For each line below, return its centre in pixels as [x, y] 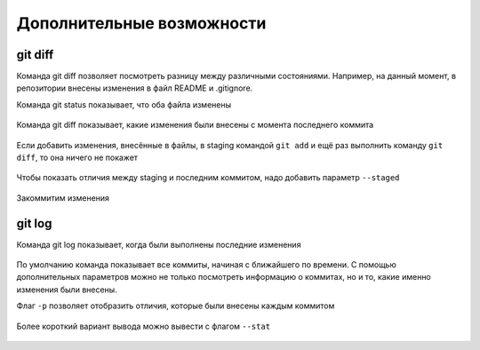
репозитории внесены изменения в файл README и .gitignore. [135, 88]
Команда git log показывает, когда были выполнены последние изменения [159, 244]
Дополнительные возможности [141, 23]
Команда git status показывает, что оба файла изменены [124, 104]
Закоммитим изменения [63, 198]
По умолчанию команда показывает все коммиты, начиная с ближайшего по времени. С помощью [207, 265]
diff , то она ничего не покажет [77, 158]
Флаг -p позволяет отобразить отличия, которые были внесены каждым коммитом [176, 306]
